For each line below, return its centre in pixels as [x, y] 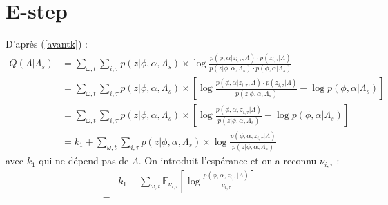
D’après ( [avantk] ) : [47, 44]
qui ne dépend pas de [84, 160]
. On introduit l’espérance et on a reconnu [227, 160]
